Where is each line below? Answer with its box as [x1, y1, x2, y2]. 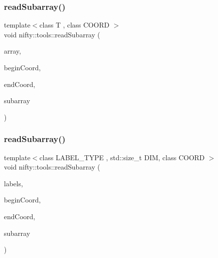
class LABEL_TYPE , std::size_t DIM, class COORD [39, 152, 205, 162]
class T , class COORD [39, 20, 110, 30]
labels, [4, 178, 23, 188]
